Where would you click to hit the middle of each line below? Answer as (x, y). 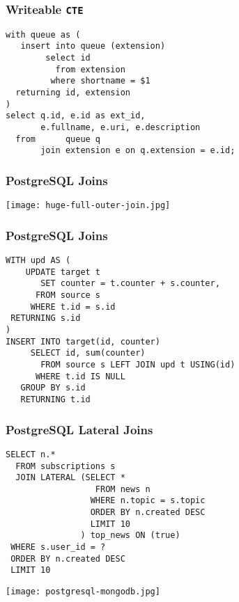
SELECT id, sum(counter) (88, 353)
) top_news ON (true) (130, 536)
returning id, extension (73, 93)
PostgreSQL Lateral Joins (79, 429)
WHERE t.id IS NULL (80, 376)
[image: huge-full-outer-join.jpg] (88, 206)
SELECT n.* (31, 454)
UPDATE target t (63, 272)
